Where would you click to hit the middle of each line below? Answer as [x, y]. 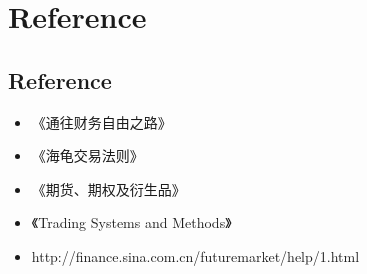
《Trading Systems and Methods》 [131, 222]
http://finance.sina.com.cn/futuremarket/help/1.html [195, 255]
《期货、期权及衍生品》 [108, 188]
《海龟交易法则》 [87, 155]
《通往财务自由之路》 [101, 121]
